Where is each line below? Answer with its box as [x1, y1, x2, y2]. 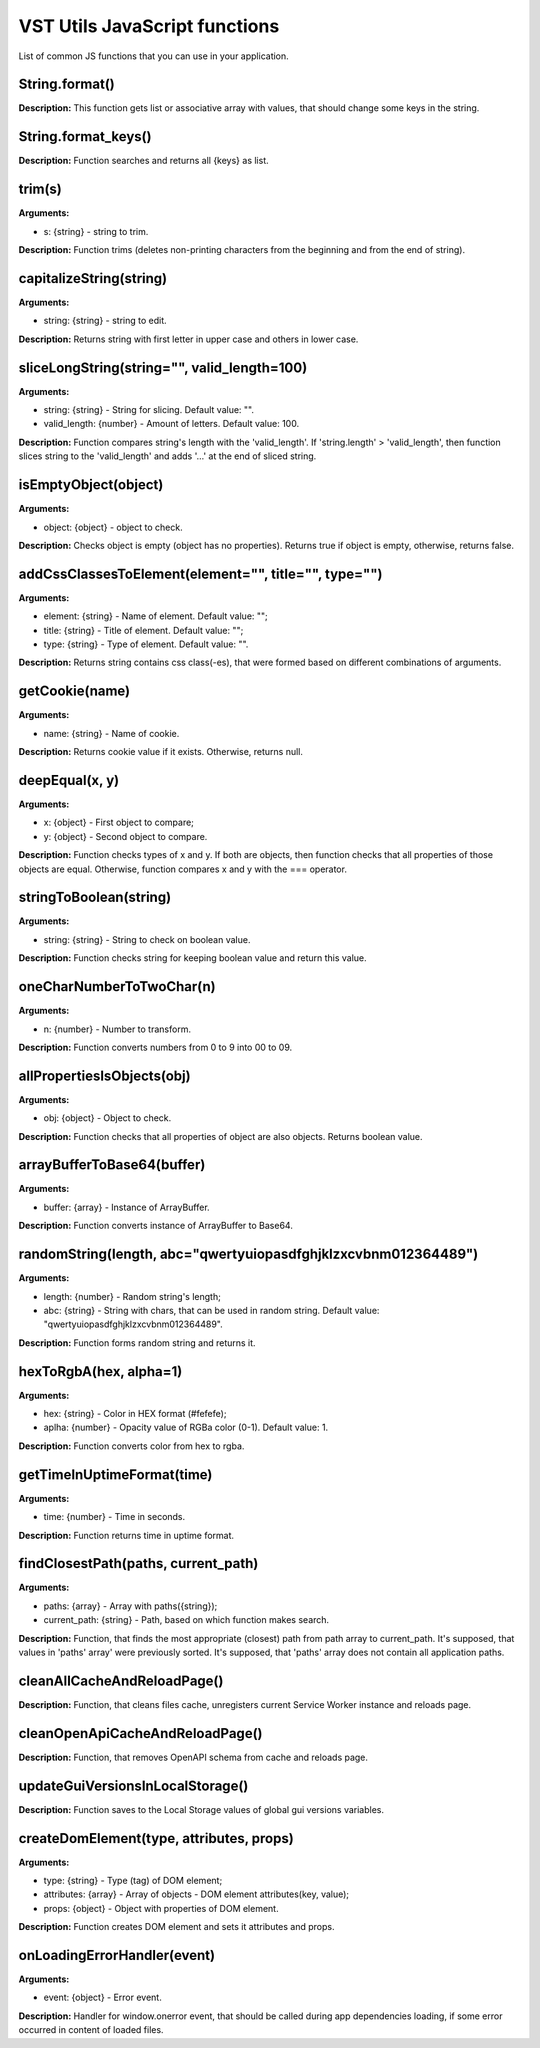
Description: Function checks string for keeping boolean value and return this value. [18, 952, 367, 964]
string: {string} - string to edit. [43, 315, 167, 327]
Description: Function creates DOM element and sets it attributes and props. [18, 1921, 335, 1933]
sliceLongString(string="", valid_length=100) [18, 359, 308, 376]
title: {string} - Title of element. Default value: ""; [43, 624, 244, 636]
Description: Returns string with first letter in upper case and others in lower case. [18, 333, 359, 345]
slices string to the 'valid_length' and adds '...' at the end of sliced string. [18, 450, 317, 462]
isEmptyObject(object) [18, 476, 164, 494]
